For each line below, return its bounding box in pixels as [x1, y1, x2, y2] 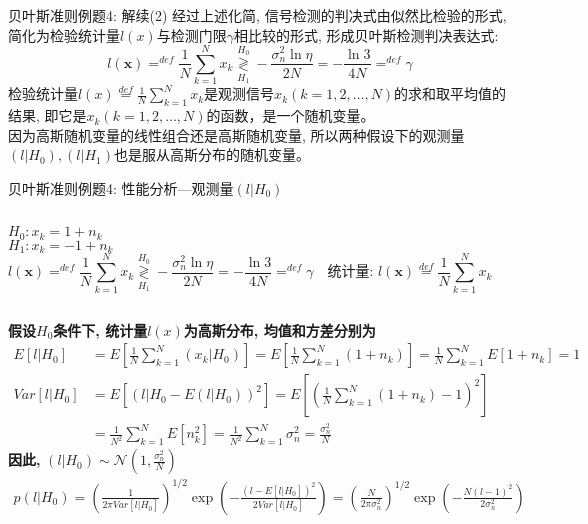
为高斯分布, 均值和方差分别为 [183, 319, 376, 340]
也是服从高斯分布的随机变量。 [114, 144, 311, 165]
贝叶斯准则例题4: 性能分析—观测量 [8, 177, 234, 198]
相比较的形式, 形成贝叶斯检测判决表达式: [233, 24, 499, 45]
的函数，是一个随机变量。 [206, 105, 375, 126]
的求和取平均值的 [394, 83, 507, 104]
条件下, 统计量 [53, 319, 148, 340]
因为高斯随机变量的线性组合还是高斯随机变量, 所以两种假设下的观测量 [8, 124, 465, 145]
